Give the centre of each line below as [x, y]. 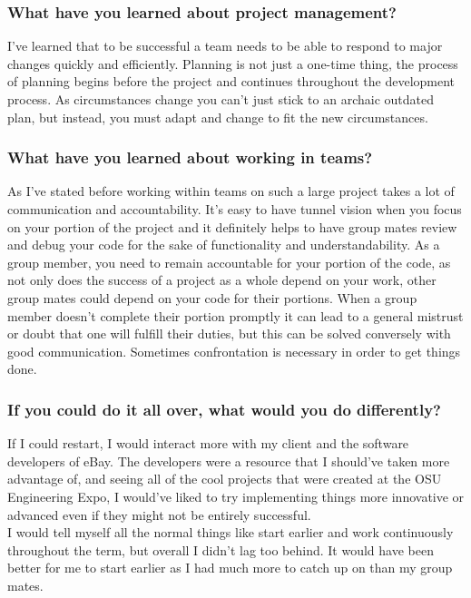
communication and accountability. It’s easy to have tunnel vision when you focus [235, 209]
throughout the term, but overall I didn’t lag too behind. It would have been [221, 549]
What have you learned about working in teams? [190, 157]
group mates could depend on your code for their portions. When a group [212, 297]
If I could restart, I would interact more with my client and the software [208, 443]
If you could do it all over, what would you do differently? [224, 409]
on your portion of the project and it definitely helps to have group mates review [232, 226]
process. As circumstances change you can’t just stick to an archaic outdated [221, 99]
